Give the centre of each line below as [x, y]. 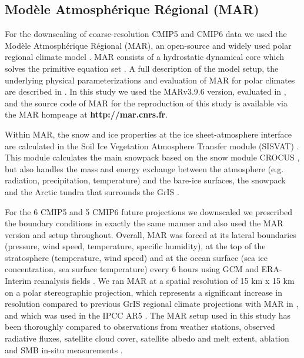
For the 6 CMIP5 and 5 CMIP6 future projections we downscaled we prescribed [149, 211]
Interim [18, 281]
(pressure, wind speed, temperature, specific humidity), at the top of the [135, 246]
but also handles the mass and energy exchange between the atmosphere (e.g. [144, 168]
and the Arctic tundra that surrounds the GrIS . [92, 191]
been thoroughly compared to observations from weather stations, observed [140, 327]
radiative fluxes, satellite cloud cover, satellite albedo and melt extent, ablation [147, 338]
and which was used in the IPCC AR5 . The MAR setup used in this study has [148, 315]
